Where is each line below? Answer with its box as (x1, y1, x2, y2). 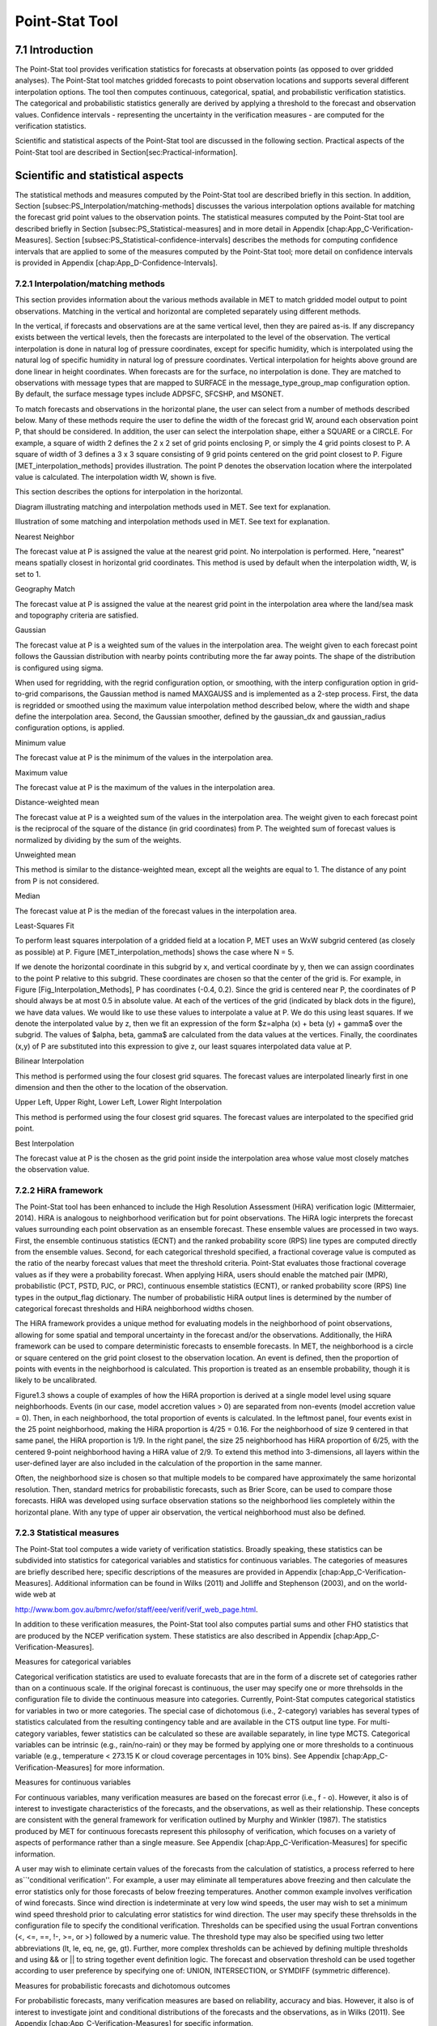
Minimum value (15, 737, 66, 747)
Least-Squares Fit (15, 921, 74, 930)
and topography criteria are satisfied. (15, 610, 139, 620)
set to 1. (15, 569, 41, 579)
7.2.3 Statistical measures (15, 1528, 120, 1539)
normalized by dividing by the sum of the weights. (15, 835, 182, 844)
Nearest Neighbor (15, 532, 75, 541)
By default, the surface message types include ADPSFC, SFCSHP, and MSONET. (15, 389, 284, 399)
